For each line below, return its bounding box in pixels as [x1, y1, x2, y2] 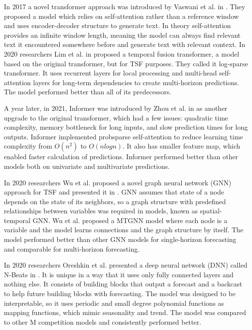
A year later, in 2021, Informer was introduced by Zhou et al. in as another [4, 103, 227, 113]
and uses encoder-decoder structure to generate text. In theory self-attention [4, 20, 231, 30]
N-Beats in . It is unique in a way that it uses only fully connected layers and [4, 269, 234, 279]
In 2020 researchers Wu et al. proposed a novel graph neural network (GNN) [4, 177, 232, 187]
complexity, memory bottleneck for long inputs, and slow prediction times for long [4, 122, 248, 132]
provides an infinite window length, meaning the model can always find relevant [4, 30, 241, 40]
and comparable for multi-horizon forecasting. [4, 243, 140, 254]
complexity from [4, 141, 52, 151]
